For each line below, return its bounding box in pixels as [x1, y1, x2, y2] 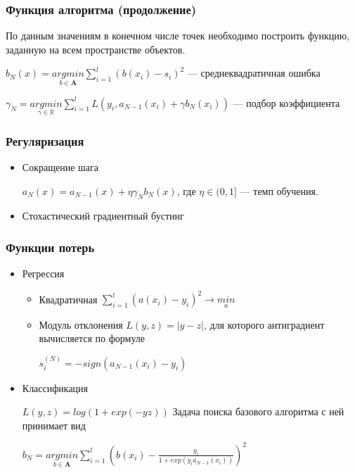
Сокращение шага [22, 160, 98, 175]
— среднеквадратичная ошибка [187, 65, 321, 80]
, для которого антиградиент [203, 317, 325, 332]
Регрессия [22, 266, 65, 281]
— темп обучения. [240, 183, 318, 198]
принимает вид [22, 417, 86, 432]
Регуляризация [6, 132, 84, 149]
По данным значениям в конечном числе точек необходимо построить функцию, [6, 28, 350, 43]
